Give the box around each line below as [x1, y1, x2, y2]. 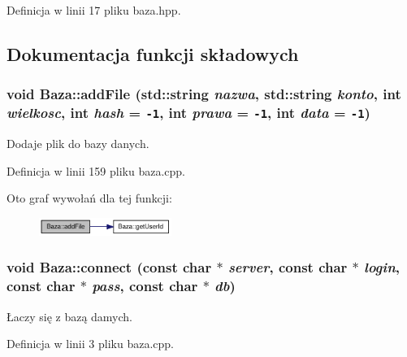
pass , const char [92, 276, 198, 296]
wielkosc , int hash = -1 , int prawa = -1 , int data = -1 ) [6, 102, 370, 123]
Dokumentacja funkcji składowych [6, 41, 299, 66]
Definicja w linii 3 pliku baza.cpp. [6, 335, 174, 352]
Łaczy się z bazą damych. [6, 307, 133, 324]
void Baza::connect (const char [6, 257, 212, 277]
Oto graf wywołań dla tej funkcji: [6, 189, 172, 207]
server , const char [227, 257, 348, 277]
